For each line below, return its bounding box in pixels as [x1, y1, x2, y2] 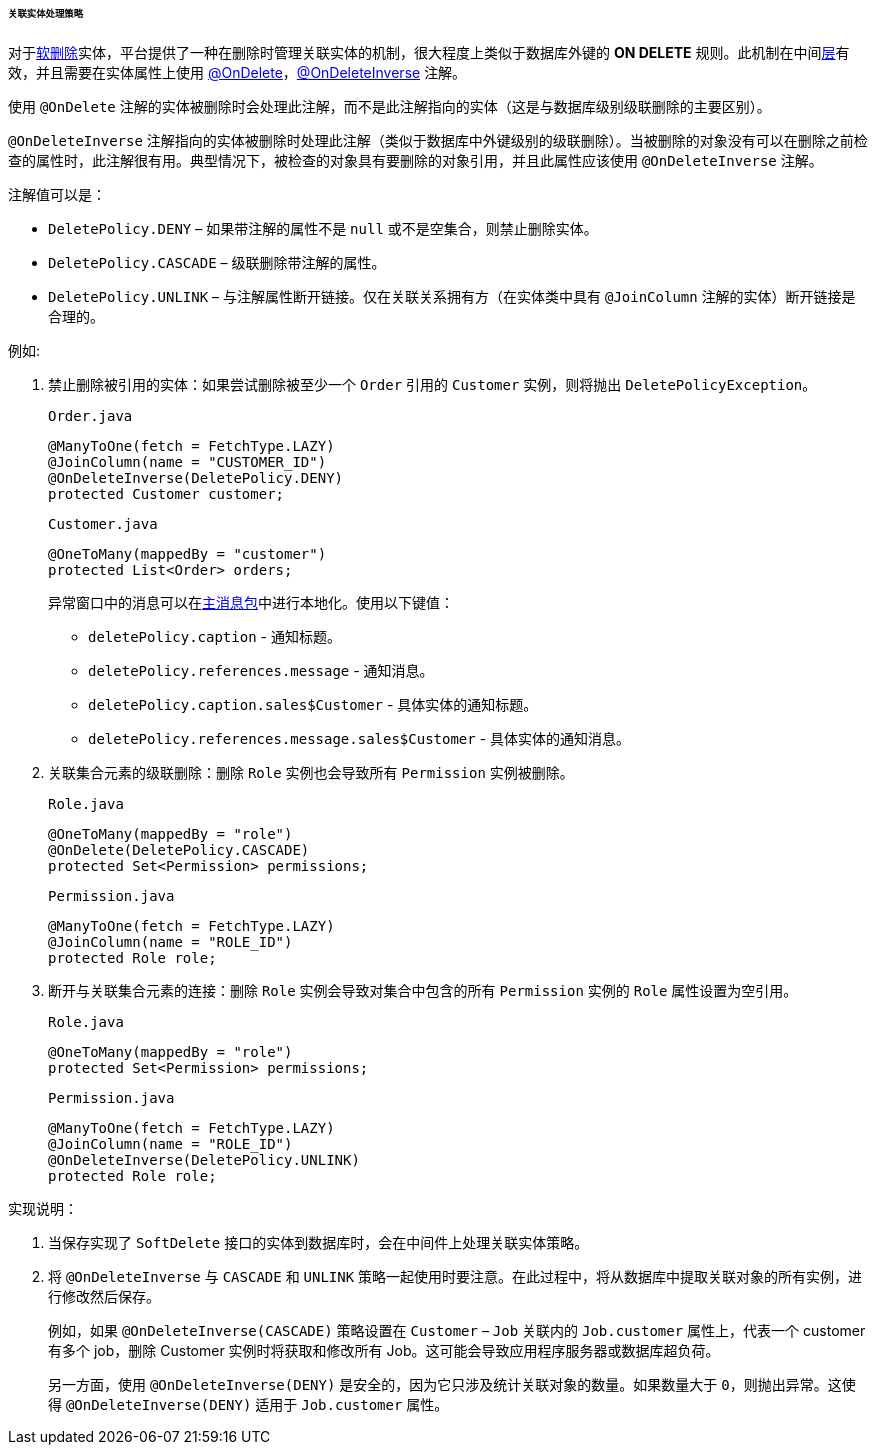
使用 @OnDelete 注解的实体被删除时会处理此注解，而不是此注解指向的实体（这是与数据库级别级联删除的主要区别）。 [8, 97, 771, 115]
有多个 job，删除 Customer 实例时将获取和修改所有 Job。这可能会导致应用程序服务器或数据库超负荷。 [48, 1341, 720, 1359]
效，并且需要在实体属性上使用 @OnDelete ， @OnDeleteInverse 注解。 [8, 63, 467, 81]
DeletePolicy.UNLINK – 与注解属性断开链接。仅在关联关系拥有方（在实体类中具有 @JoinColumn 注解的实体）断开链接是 [48, 287, 856, 305]
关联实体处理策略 [8, 8, 84, 19]
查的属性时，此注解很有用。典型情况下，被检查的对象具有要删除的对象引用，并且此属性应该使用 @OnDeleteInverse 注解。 [8, 151, 823, 169]
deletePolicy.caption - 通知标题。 [88, 627, 341, 645]
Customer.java [48, 515, 158, 532]
